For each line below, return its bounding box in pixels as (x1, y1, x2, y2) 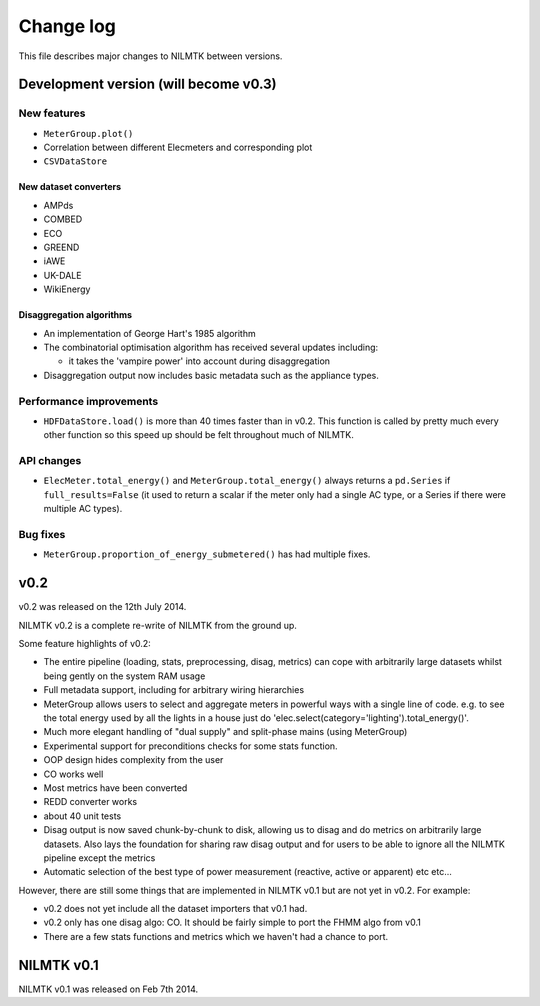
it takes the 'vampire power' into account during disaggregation (68, 355, 330, 367)
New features (18, 106, 86, 120)
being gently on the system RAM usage (43, 670, 206, 682)
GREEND (43, 241, 80, 254)
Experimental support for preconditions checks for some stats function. (43, 740, 339, 752)
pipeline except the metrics (43, 851, 156, 864)
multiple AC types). (43, 503, 123, 515)
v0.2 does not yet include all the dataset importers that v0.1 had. (43, 903, 308, 915)
